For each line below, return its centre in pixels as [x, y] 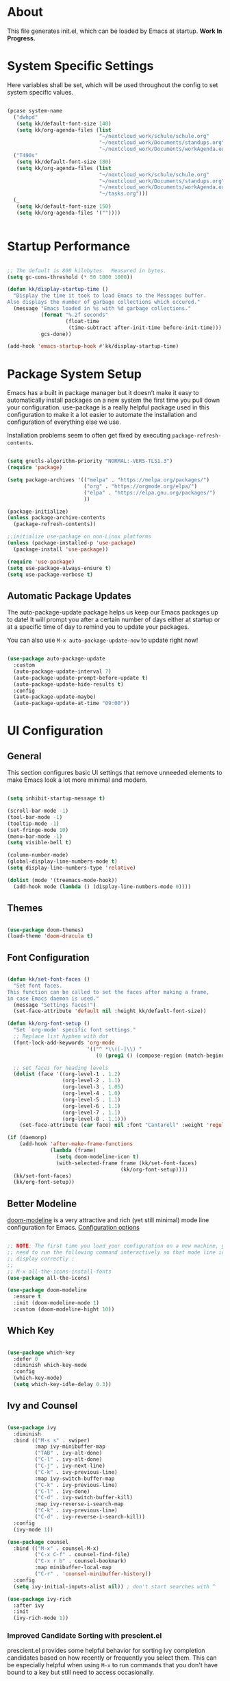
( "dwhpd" [26, 117]
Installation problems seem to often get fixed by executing [89, 436]
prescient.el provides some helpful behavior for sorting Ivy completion [106, 1651]
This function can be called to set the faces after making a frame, [108, 992]
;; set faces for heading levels [61, 1068]
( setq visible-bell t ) [39, 843]
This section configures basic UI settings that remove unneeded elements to [115, 773]
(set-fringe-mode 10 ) [38, 830]
